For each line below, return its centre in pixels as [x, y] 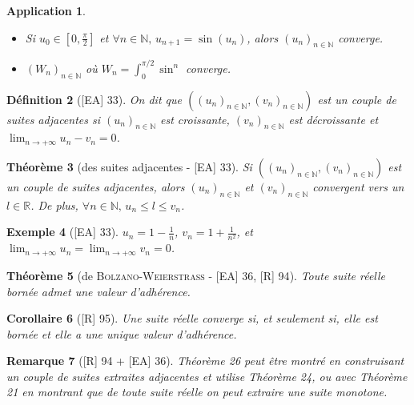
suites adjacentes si [54, 119]
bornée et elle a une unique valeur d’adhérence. [122, 333]
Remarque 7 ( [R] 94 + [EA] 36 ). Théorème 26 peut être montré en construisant [205, 361]
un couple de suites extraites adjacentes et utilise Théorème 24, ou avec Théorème [207, 376]
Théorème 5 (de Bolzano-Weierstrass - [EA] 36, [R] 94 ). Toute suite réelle [196, 275]
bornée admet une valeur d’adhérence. [98, 291]
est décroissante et [334, 119]
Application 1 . [46, 10]
